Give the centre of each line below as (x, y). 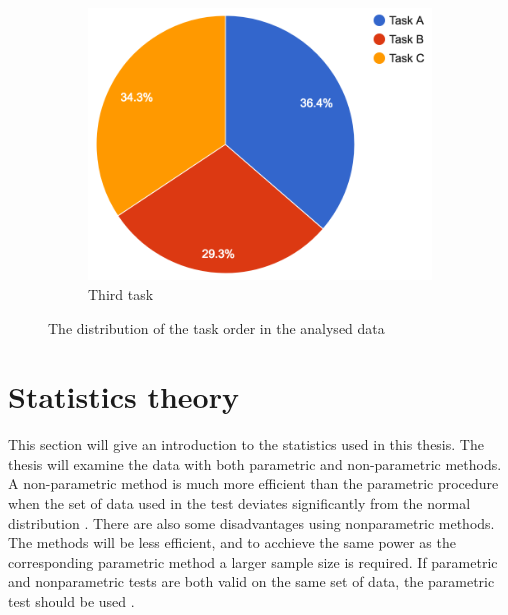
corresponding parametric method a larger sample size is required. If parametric (253, 561)
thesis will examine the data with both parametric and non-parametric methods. (255, 463)
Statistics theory (123, 396)
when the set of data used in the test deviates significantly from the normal (239, 503)
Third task (121, 293)
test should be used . (71, 601)
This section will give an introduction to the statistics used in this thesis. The (246, 444)
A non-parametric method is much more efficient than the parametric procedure (253, 483)
